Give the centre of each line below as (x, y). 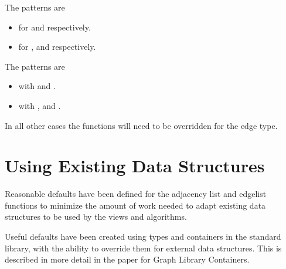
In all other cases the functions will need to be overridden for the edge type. (141, 125)
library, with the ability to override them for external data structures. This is (143, 248)
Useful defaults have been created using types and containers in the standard (143, 236)
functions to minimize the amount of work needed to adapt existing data (135, 205)
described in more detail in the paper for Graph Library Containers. (127, 259)
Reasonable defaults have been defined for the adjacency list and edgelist (136, 194)
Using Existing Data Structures (135, 166)
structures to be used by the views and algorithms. (96, 217)
